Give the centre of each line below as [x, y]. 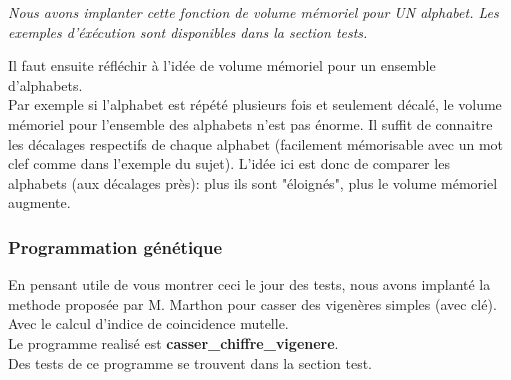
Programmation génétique [115, 246]
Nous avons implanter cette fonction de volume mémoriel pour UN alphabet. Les [253, 12]
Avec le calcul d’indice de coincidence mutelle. [148, 323]
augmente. [39, 202]
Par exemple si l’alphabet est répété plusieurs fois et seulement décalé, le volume [255, 104]
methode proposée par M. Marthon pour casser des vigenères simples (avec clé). [252, 303]
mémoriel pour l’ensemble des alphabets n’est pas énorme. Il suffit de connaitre [250, 123]
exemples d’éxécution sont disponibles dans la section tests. [188, 31]
